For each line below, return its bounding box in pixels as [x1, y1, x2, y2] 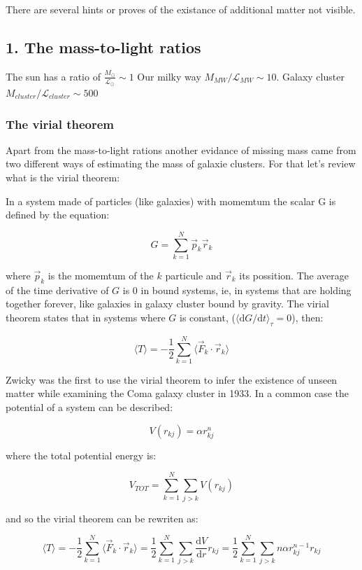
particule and [165, 267, 222, 282]
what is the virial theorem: [6, 170, 120, 185]
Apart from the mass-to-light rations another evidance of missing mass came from [6, 142, 356, 157]
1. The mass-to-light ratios [6, 36, 201, 57]
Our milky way [137, 69, 201, 83]
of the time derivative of [6, 282, 109, 297]
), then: [291, 310, 324, 324]
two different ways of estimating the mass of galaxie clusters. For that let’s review [6, 156, 356, 171]
